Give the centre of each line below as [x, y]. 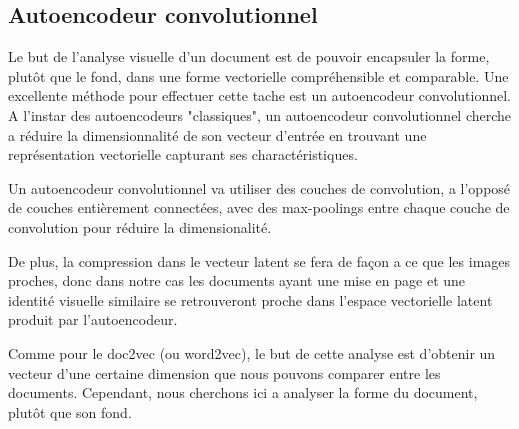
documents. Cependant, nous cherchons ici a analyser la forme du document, [243, 392]
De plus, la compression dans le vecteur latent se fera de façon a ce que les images [259, 260]
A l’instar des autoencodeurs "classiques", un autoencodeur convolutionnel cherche [260, 114]
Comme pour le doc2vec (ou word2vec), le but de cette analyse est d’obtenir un [252, 352]
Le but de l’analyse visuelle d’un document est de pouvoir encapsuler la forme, [249, 56]
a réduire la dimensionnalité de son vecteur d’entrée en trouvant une [217, 134]
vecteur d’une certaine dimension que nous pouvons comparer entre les [224, 372]
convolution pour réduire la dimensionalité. [140, 226]
